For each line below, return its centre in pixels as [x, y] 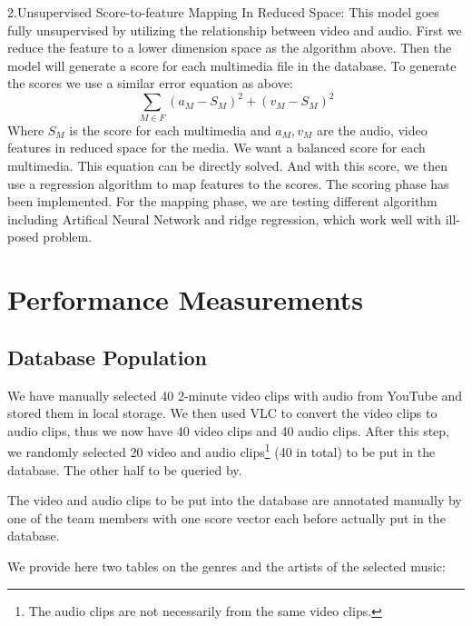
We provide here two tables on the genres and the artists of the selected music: [226, 566]
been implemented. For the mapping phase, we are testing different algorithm [222, 201]
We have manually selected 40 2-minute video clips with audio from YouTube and [235, 395]
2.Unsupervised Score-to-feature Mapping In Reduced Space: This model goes [223, 12]
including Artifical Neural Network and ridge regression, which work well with [224, 219]
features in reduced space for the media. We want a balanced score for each [216, 148]
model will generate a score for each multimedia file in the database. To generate [232, 65]
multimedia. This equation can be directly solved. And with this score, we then [227, 165]
